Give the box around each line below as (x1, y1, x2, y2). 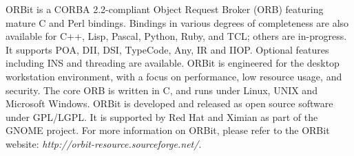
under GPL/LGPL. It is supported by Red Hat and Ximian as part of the (6, 109, 318, 124)
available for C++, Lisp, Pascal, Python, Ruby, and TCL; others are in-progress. (6, 29, 347, 43)
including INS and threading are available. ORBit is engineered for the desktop (6, 56, 340, 70)
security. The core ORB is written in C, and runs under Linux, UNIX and (6, 82, 317, 97)
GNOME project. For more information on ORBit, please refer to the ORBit (6, 123, 330, 137)
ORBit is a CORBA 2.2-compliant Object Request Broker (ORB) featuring (6, 2, 324, 16)
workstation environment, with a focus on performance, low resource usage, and (6, 69, 342, 83)
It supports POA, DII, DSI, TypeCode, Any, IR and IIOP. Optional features (6, 42, 329, 56)
